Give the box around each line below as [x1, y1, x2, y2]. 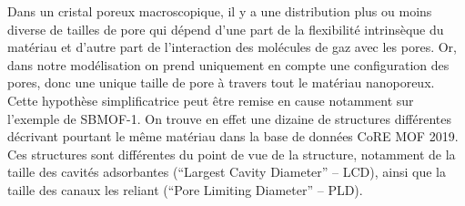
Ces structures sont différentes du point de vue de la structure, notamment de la [7, 144, 456, 163]
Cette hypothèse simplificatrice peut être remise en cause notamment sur [7, 90, 414, 109]
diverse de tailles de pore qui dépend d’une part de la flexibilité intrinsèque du [7, 19, 444, 38]
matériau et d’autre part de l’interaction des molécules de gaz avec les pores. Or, [7, 37, 457, 57]
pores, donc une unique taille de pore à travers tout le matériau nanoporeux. [7, 73, 435, 92]
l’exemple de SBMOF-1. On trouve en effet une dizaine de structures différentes [7, 108, 452, 128]
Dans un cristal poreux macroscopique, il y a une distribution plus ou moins [7, 2, 432, 20]
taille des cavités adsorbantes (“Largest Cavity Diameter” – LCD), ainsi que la [7, 162, 446, 181]
